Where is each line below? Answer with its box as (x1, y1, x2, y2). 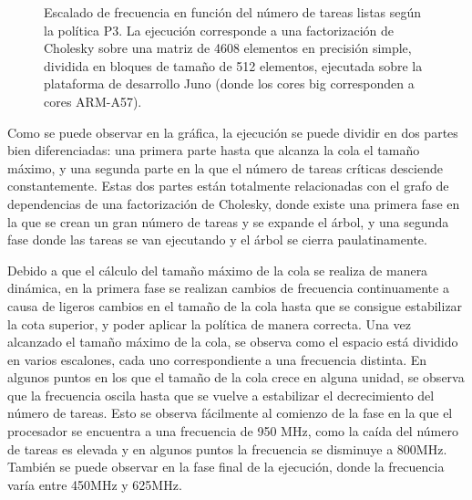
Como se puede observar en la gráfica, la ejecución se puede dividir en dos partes (7, 122, 458, 141)
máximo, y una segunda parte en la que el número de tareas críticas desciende (7, 158, 443, 177)
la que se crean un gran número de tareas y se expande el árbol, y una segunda (7, 212, 449, 231)
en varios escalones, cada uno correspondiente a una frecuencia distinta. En (7, 349, 427, 369)
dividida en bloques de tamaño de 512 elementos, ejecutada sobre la (44, 56, 423, 75)
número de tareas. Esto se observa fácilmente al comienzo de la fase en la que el (7, 403, 453, 422)
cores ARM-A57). (44, 91, 142, 110)
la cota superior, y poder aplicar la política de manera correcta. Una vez (7, 314, 411, 333)
